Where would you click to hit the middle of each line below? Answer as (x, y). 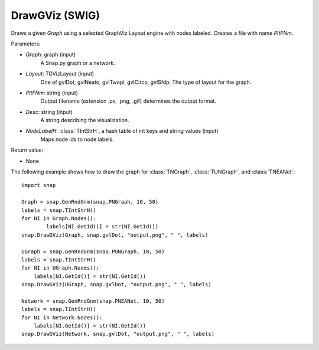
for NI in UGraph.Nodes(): (61, 268)
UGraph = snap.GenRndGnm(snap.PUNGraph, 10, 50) (93, 251)
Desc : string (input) (49, 112)
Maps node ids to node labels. (77, 139)
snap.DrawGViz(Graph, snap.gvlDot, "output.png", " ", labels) (115, 235)
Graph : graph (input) (51, 55)
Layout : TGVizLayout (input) (60, 74)
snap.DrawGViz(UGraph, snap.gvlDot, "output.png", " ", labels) (117, 284)
